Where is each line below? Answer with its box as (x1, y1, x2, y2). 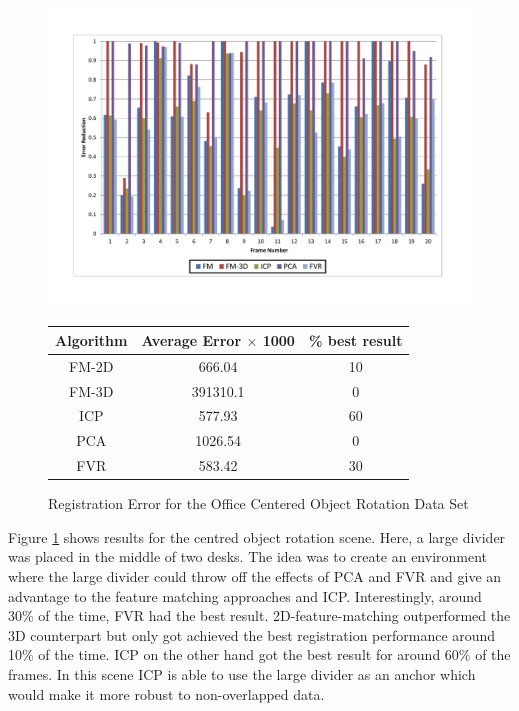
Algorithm (55, 329, 128, 350)
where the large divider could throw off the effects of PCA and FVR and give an (8, 565, 502, 586)
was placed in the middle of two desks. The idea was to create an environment (8, 546, 488, 567)
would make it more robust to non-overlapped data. (8, 683, 325, 704)
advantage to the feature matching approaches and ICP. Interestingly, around (8, 585, 482, 606)
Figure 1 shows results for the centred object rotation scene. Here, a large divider (8, 526, 506, 547)
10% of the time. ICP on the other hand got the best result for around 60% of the (8, 644, 511, 665)
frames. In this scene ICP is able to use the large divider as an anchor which (8, 663, 476, 684)
